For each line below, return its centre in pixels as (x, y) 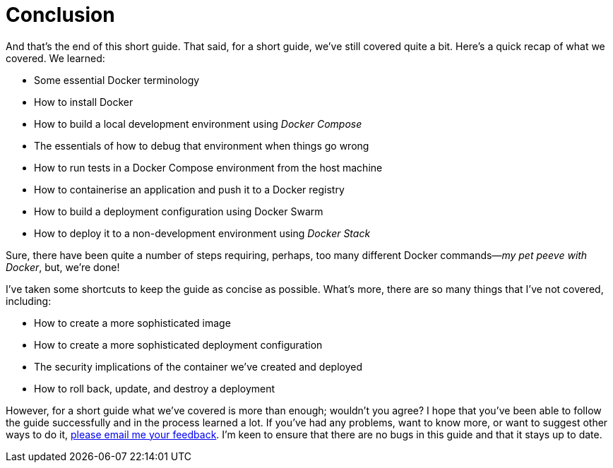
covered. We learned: (55, 58)
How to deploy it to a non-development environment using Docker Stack (202, 233)
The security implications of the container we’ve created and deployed (198, 366)
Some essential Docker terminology (117, 80)
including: (29, 301)
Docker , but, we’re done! (63, 267)
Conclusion (60, 15)
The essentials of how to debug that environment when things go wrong (202, 145)
